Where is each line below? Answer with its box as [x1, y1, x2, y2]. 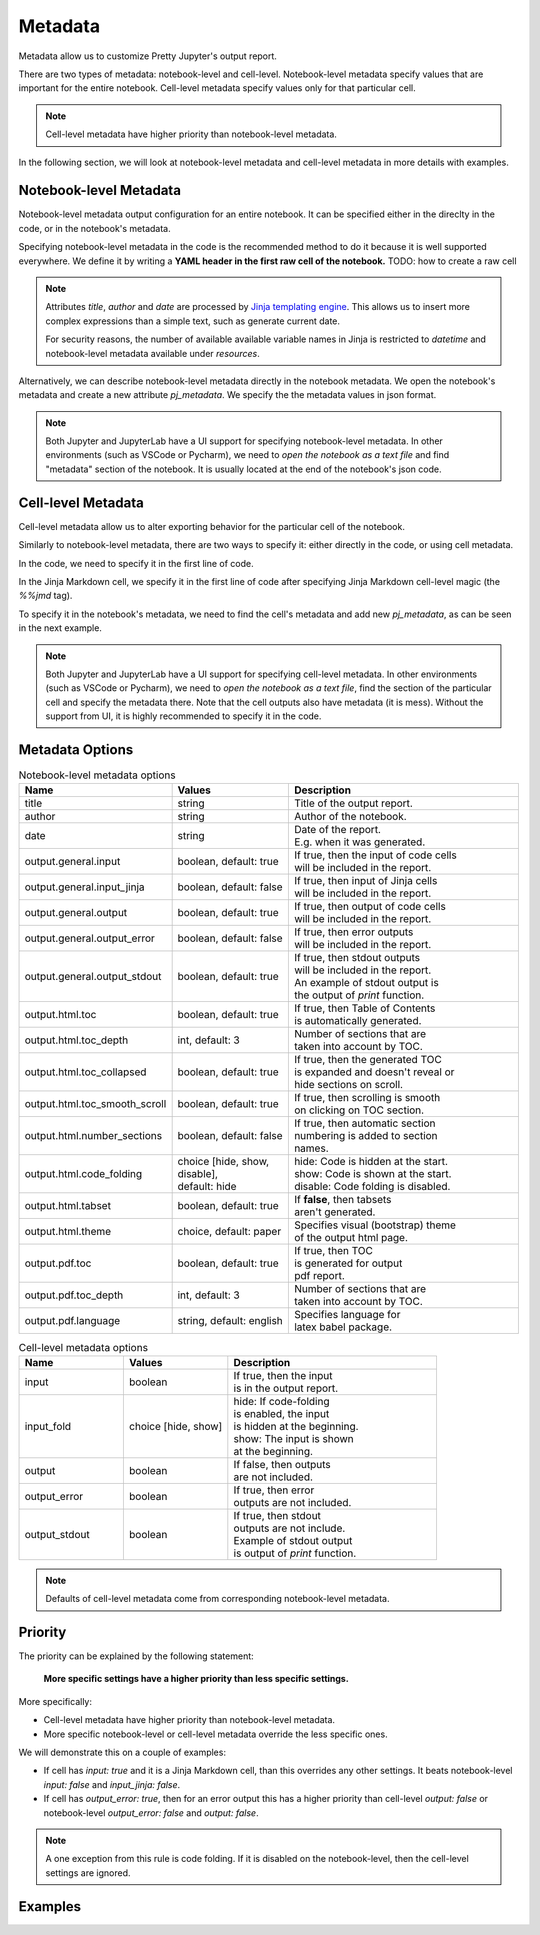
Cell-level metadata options [18, 1340, 149, 1354]
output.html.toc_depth [24, 1033, 129, 1047]
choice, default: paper [177, 1225, 282, 1239]
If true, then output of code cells [293, 900, 447, 914]
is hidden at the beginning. [233, 1419, 359, 1433]
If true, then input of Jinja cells [293, 874, 438, 888]
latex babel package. [293, 1320, 393, 1334]
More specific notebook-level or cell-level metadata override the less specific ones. [43, 1728, 389, 1740]
